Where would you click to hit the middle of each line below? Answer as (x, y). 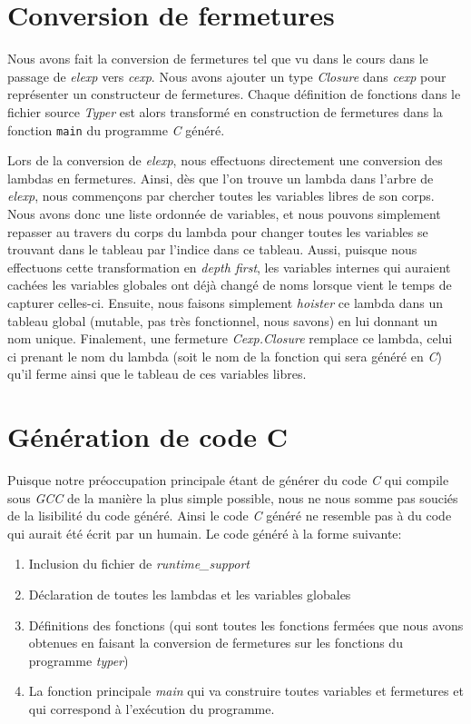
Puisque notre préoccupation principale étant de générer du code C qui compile (228, 480)
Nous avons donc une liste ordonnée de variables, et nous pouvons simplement (224, 213)
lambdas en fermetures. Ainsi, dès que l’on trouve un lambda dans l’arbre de (221, 178)
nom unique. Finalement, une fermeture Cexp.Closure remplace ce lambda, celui (230, 338)
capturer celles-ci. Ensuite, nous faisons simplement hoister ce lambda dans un (226, 302)
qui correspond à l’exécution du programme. (152, 708)
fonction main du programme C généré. (116, 129)
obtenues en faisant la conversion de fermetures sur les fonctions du (216, 643)
